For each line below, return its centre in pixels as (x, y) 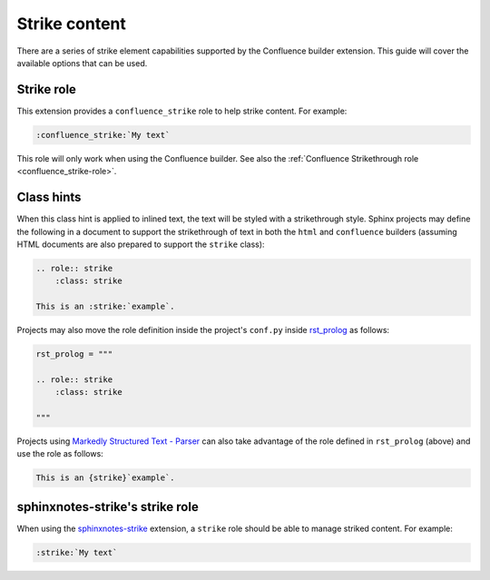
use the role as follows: (60, 454)
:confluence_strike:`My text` (103, 135)
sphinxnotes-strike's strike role (108, 507)
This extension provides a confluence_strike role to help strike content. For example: (182, 111)
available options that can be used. (82, 63)
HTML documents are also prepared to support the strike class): (141, 244)
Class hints (49, 197)
